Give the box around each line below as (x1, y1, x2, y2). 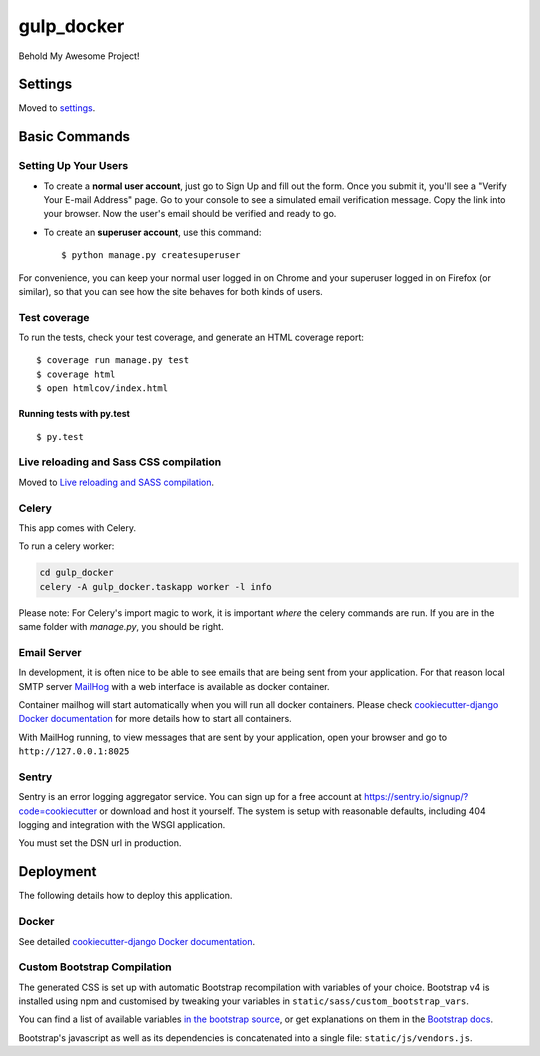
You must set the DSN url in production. (18, 837, 182, 849)
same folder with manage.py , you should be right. (18, 621, 224, 633)
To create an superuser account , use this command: (43, 226, 262, 238)
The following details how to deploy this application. (18, 890, 233, 902)
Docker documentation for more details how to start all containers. (18, 713, 292, 725)
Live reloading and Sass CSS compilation (18, 455, 222, 469)
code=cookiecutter (18, 805, 98, 817)
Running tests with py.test (18, 408, 130, 420)
